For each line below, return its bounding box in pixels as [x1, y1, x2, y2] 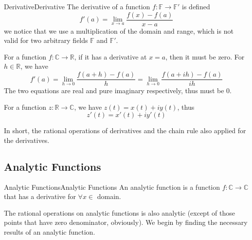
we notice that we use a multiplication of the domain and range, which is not [4, 25, 234, 36]
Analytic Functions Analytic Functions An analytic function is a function [4, 181, 220, 192]
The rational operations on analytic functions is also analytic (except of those [4, 207, 235, 218]
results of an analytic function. [4, 227, 95, 237]
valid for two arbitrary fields [4, 35, 88, 45]
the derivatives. [4, 135, 50, 145]
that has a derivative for [4, 191, 76, 201]
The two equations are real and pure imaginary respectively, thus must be [4, 85, 224, 96]
